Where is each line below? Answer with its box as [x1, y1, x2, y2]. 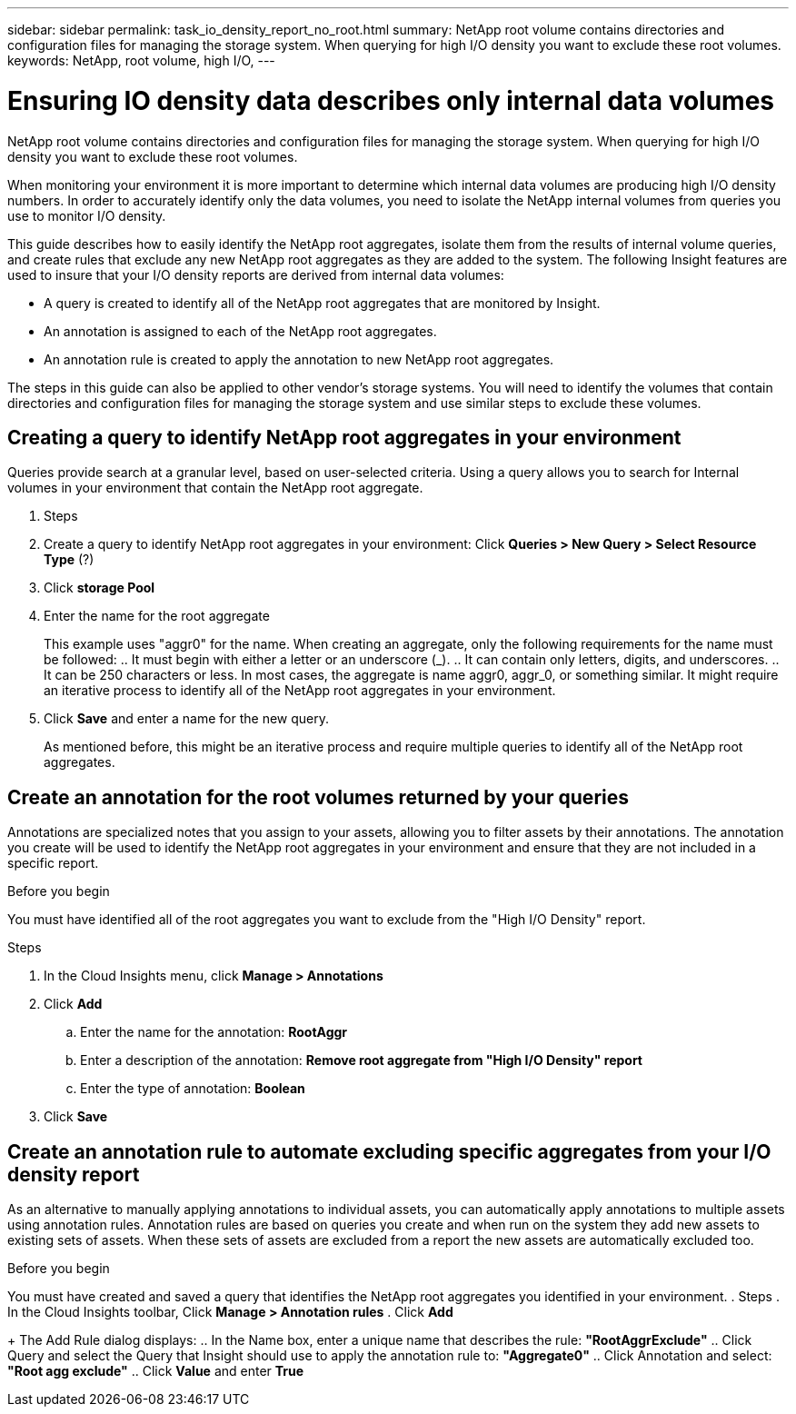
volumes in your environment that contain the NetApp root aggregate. [7, 480, 423, 496]
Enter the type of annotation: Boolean [80, 1080, 305, 1097]
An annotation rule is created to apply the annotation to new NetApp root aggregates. [44, 351, 554, 367]
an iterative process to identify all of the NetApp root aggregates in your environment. [44, 682, 556, 699]
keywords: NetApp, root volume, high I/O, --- [7, 53, 275, 68]
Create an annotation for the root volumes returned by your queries [7, 785, 629, 809]
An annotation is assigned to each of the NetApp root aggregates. [44, 323, 437, 339]
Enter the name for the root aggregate [44, 608, 270, 624]
